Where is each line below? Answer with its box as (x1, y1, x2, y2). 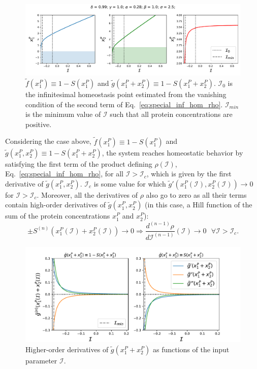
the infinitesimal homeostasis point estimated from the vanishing (25, 89, 227, 99)
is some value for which (93, 178, 166, 189)
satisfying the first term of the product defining (5, 158, 152, 169)
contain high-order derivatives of (5, 199, 106, 210)
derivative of (5, 178, 44, 189)
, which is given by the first (146, 168, 232, 179)
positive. (25, 118, 52, 129)
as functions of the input (152, 344, 230, 354)
